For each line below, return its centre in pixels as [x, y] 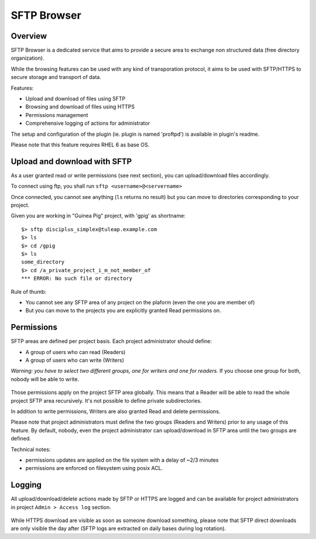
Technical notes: [31, 449]
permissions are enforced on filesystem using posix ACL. [94, 468]
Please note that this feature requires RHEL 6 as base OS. [80, 145]
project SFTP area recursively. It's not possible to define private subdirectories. [106, 400]
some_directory [43, 262]
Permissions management [57, 115]
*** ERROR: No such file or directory [77, 279]
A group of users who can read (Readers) [75, 352]
